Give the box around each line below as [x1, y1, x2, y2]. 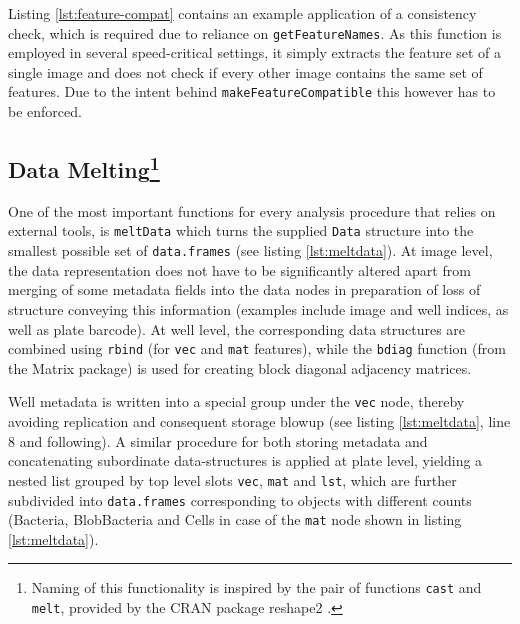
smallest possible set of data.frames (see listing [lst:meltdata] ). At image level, [8, 240, 493, 261]
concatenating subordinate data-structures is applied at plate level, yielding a [8, 450, 483, 471]
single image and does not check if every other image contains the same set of [8, 61, 483, 82]
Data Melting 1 [8, 150, 160, 185]
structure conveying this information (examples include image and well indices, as [8, 298, 509, 319]
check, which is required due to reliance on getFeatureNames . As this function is [8, 22, 502, 43]
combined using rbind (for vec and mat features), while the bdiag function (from [8, 338, 506, 359]
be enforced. [8, 101, 82, 122]
